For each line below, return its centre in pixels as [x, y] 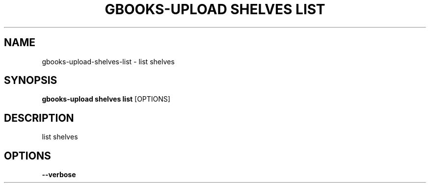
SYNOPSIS [31, 80]
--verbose [59, 175]
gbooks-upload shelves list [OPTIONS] [106, 99]
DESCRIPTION [39, 118]
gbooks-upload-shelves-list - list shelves [108, 61]
